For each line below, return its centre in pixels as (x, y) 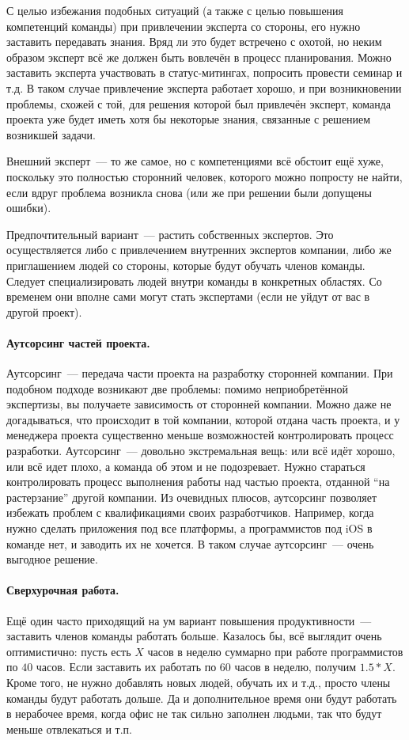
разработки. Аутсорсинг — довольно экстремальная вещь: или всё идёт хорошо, (201, 451)
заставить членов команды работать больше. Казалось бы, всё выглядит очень (194, 636)
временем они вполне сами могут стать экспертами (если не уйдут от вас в (188, 296)
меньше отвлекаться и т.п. (69, 729)
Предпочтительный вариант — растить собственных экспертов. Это (170, 234)
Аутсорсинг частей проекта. (78, 342)
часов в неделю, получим (295, 667)
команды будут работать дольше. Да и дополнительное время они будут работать (202, 698)
